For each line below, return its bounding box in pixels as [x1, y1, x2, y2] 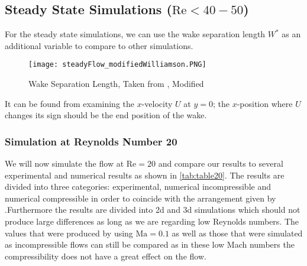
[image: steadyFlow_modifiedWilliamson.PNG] [28, 60, 206, 69]
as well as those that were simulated [172, 226, 303, 239]
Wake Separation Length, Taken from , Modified [28, 77, 204, 90]
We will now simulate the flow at [5, 157, 124, 170]
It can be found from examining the [5, 97, 135, 109]
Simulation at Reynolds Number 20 [5, 134, 177, 148]
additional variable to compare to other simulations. [5, 39, 193, 51]
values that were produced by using [5, 226, 133, 239]
